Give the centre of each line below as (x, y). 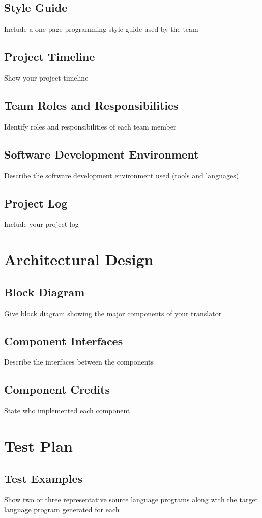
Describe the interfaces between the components (79, 362)
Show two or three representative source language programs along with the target (131, 499)
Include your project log (41, 224)
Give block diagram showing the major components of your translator (113, 313)
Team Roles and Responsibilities (91, 105)
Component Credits (57, 389)
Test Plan (38, 445)
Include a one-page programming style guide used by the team (101, 29)
